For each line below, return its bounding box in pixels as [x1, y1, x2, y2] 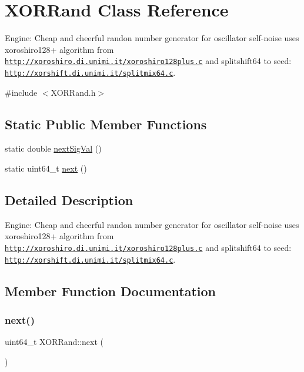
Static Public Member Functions [5, 115, 207, 133]
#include [5, 86, 38, 98]
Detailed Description [5, 191, 133, 209]
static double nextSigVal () [5, 142, 102, 155]
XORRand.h [51, 86, 96, 98]
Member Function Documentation [5, 281, 216, 300]
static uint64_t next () [5, 162, 87, 175]
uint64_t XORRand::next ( [5, 336, 104, 348]
